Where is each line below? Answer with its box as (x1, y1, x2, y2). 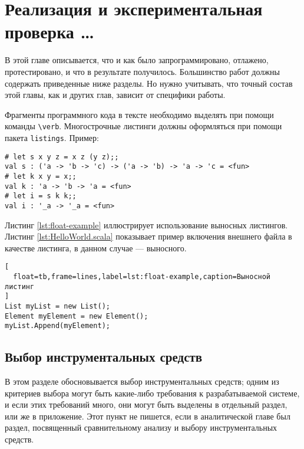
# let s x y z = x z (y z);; (5, 152, 119, 161)
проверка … (5, 19, 95, 44)
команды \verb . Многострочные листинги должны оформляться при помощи (5, 120, 282, 132)
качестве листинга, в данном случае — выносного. (5, 241, 187, 254)
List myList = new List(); (5, 301, 110, 310)
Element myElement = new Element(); (5, 312, 148, 320)
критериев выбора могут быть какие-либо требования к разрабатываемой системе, (5, 386, 300, 399)
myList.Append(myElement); (5, 322, 110, 330)
